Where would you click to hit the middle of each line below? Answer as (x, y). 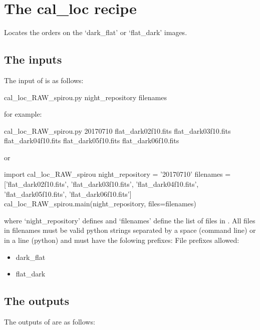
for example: (23, 114)
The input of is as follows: (44, 80)
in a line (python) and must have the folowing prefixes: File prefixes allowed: (122, 240)
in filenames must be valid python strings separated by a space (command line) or (130, 230)
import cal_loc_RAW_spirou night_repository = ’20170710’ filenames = (117, 174)
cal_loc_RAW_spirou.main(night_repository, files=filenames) (100, 204)
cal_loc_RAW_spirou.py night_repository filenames (85, 97)
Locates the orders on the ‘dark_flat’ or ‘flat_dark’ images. (96, 32)
